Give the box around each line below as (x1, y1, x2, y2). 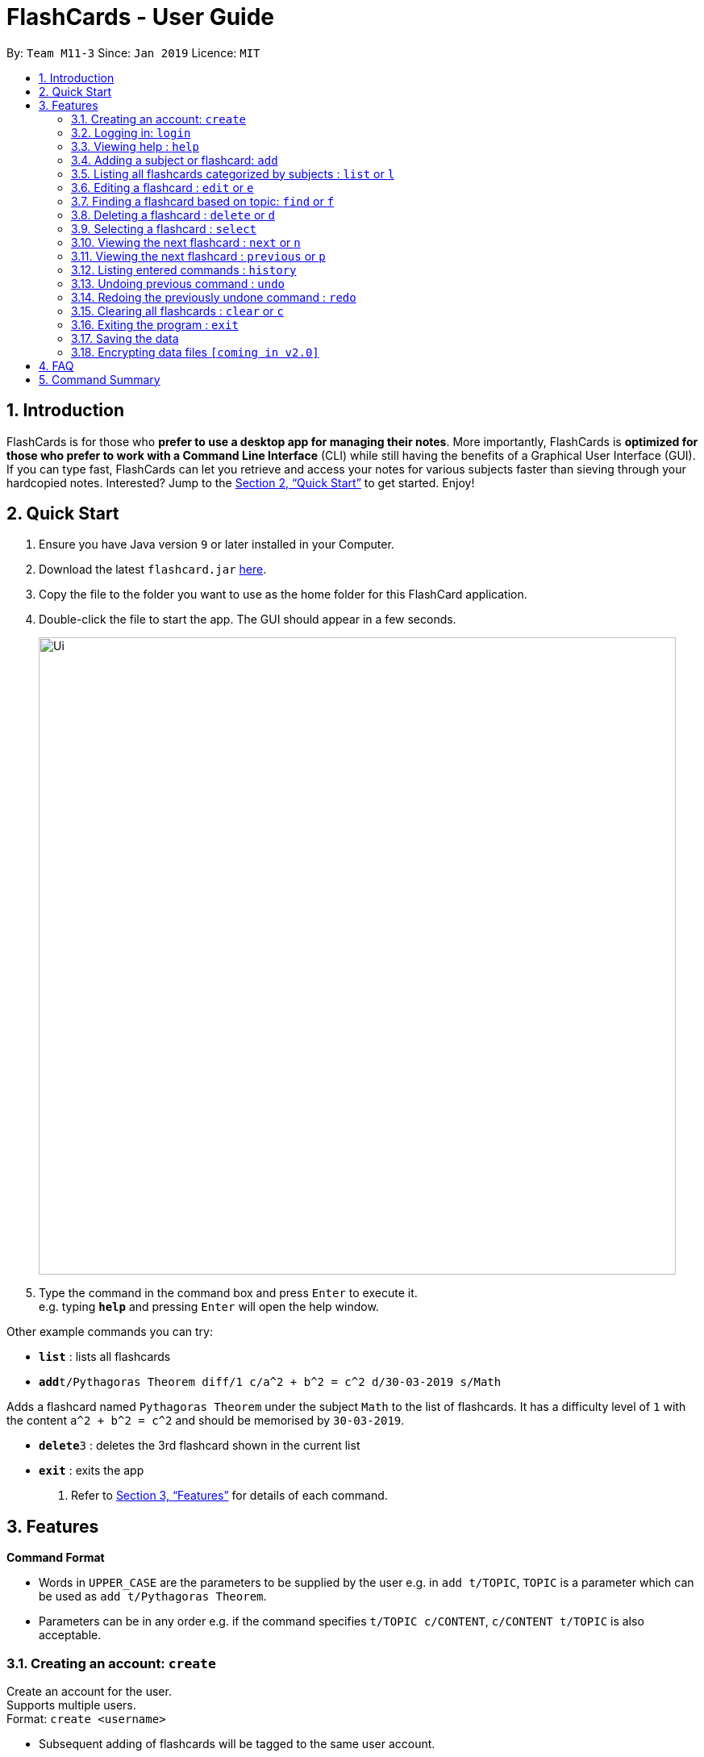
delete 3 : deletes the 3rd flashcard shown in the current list (39, 1438, 360, 1453)
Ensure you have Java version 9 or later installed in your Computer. (39, 537, 394, 552)
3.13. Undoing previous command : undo (71, 276, 285, 290)
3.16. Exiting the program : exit (71, 317, 239, 332)
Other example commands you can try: (6, 1325, 213, 1339)
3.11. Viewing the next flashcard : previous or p (71, 248, 326, 263)
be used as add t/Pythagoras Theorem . (39, 1589, 267, 1604)
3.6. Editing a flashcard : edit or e (71, 180, 254, 194)
